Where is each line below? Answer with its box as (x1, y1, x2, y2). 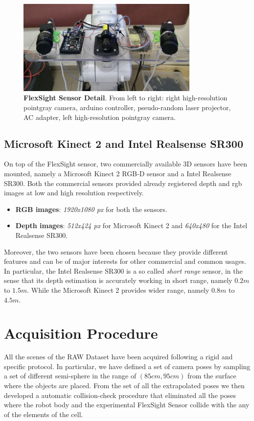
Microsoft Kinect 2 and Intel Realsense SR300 (4, 136, 243, 151)
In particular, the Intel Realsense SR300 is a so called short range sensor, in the (4, 265, 243, 276)
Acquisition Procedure (4, 323, 158, 343)
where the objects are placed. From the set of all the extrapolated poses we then (4, 380, 245, 391)
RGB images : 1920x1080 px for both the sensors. (15, 204, 167, 214)
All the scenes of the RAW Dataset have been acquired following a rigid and (4, 351, 233, 362)
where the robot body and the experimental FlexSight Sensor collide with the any (4, 399, 250, 410)
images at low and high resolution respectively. (4, 187, 144, 198)
